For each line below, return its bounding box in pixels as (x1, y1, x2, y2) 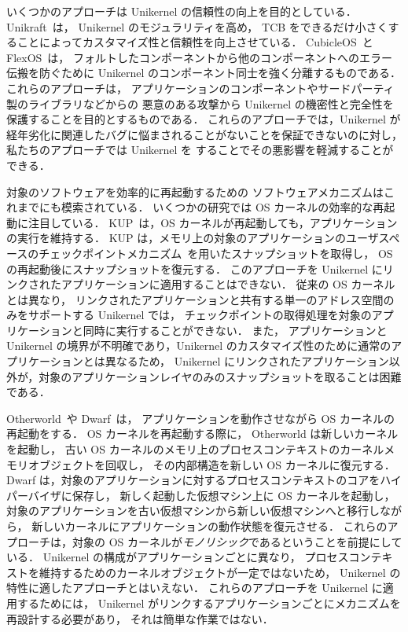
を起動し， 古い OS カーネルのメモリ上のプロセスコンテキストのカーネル (6, 441, 384, 457)
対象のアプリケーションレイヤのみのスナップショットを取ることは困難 (39, 368, 402, 384)
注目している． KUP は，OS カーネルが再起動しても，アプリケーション (28, 214, 398, 230)
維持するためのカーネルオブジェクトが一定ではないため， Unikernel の (39, 564, 401, 580)
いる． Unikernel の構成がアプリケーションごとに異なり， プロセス (6, 549, 349, 565)
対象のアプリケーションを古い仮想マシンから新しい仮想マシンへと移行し (6, 502, 380, 519)
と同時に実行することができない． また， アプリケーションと (72, 322, 388, 338)
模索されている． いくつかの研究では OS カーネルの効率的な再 (61, 199, 384, 215)
